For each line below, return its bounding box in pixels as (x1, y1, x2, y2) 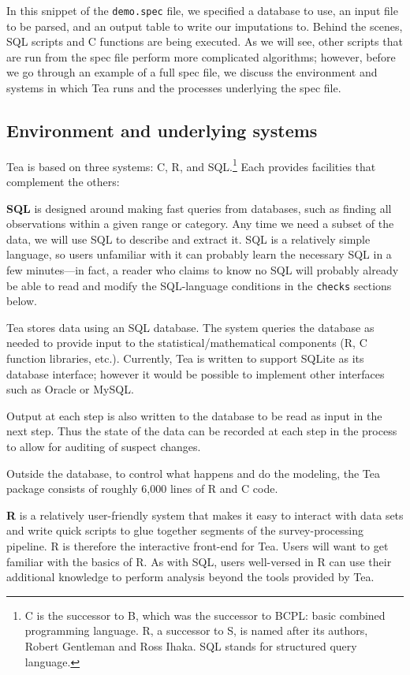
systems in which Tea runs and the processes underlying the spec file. (6, 80, 341, 96)
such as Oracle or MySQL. (6, 381, 134, 397)
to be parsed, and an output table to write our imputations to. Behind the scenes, (6, 17, 403, 34)
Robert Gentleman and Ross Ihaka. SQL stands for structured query (24, 637, 357, 654)
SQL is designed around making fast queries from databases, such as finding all (6, 200, 392, 216)
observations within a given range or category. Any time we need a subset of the (6, 215, 394, 232)
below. (6, 293, 37, 309)
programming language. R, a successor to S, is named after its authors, (24, 622, 368, 639)
